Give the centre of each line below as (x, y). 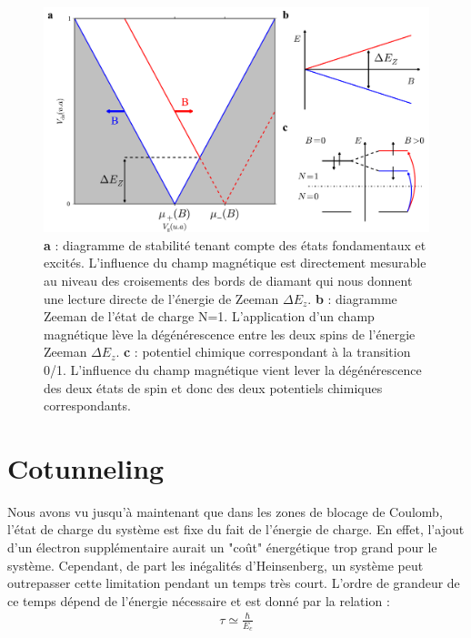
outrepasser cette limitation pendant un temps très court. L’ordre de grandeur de (234, 583)
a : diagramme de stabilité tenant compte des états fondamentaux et (235, 244)
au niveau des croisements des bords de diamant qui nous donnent (228, 280)
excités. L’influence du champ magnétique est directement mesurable (235, 263)
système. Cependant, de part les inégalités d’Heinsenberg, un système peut (215, 565)
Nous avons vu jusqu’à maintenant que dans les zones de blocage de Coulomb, (225, 511)
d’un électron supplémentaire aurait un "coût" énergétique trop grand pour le (222, 547)
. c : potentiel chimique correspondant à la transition (263, 352)
